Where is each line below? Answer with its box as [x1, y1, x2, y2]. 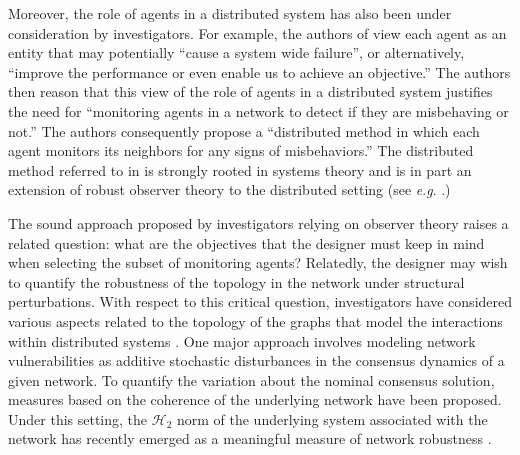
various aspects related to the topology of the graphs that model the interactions [8, 310, 503, 331]
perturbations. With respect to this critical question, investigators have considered [8, 291, 513, 312]
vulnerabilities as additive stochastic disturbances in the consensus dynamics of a [8, 350, 505, 371]
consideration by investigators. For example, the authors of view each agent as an [8, 22, 507, 43]
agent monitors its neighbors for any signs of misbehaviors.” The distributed [8, 140, 474, 161]
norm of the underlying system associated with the [176, 408, 488, 429]
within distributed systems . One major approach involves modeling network [8, 330, 476, 351]
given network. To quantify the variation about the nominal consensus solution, [8, 369, 495, 390]
